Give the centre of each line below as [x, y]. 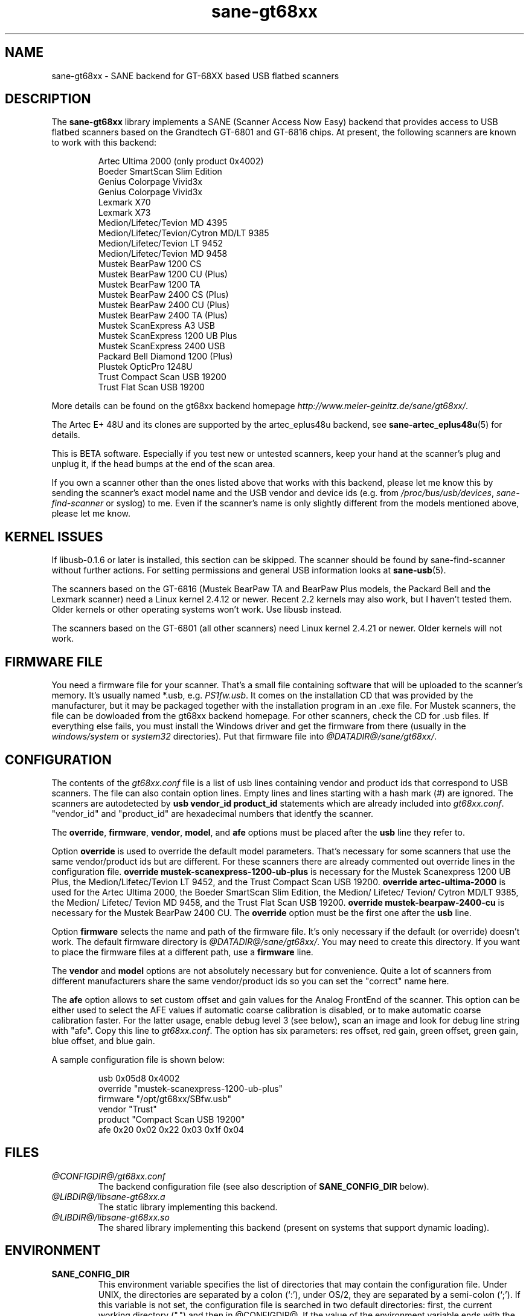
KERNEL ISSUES [54, 537]
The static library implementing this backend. [188, 1207]
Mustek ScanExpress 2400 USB [162, 346]
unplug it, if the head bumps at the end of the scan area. [163, 464]
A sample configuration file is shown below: [138, 1059]
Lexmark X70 [124, 202]
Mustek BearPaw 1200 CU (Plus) [163, 274]
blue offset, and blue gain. [103, 1040]
